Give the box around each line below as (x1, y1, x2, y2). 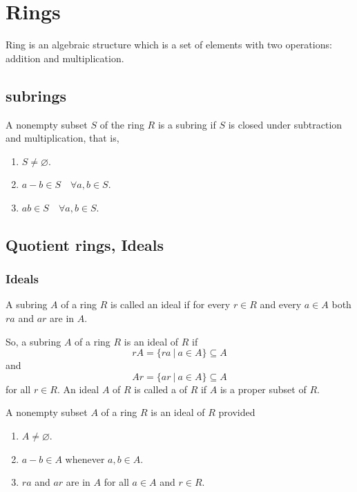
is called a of (134, 381, 187, 396)
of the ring (99, 117, 144, 131)
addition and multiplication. (6, 50, 124, 65)
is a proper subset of (220, 381, 307, 396)
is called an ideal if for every (110, 297, 231, 312)
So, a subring (6, 334, 61, 348)
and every (260, 297, 302, 312)
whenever (65, 451, 105, 466)
